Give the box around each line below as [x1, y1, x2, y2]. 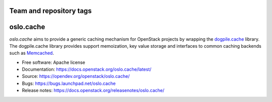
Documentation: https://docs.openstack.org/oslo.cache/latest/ [22, 66, 152, 72]
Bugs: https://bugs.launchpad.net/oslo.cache [22, 80, 116, 86]
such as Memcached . [9, 50, 54, 56]
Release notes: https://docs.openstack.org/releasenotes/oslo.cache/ [22, 87, 165, 93]
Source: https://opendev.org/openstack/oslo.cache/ [22, 73, 130, 79]
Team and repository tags [9, 7, 92, 15]
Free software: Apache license [22, 59, 86, 65]
